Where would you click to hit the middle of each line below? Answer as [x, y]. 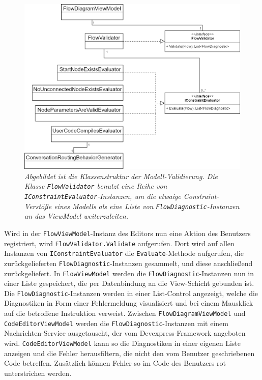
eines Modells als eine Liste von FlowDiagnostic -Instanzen [147, 206]
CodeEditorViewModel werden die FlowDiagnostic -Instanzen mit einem [116, 323]
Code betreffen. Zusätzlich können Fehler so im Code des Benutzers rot [115, 363]
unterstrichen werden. [38, 373]
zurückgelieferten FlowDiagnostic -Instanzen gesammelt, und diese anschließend [128, 263]
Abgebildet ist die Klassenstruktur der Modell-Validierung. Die [121, 176]
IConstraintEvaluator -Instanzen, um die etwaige [103, 196]
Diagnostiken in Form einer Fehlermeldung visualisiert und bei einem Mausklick [129, 303]
